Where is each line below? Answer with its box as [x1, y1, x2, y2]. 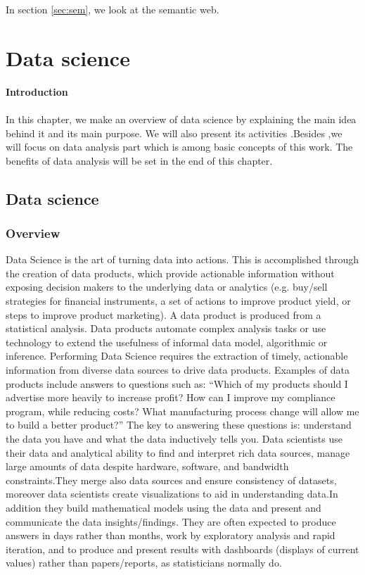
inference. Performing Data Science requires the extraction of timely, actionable [6, 348, 348, 363]
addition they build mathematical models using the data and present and [6, 500, 321, 514]
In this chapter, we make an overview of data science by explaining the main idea [6, 111, 357, 126]
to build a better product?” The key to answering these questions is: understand [6, 417, 352, 432]
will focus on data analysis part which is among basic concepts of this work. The [6, 139, 353, 154]
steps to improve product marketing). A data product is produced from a [6, 307, 321, 322]
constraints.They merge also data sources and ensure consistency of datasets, [6, 472, 337, 487]
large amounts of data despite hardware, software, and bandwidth [6, 459, 289, 474]
